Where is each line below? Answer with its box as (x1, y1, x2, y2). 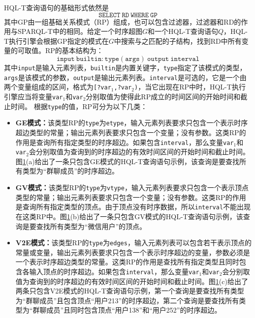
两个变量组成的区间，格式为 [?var (4, 82, 111, 92)
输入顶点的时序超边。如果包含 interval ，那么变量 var (29, 266, 199, 276)
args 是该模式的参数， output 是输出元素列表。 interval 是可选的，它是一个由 (4, 72, 247, 82)
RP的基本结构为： (45, 45, 103, 56)
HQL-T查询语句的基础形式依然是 (4, 2, 109, 12)
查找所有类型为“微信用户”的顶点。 (36, 221, 147, 231)
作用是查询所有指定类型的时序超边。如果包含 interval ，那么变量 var (15, 137, 234, 147)
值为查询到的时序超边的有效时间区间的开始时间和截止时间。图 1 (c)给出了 (15, 276, 248, 286)
